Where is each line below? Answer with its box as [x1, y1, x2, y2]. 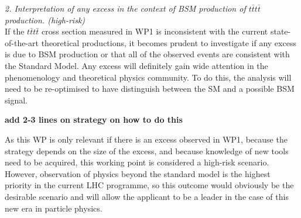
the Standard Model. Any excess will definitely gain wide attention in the [5, 59, 268, 71]
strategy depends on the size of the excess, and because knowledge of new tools [5, 144, 289, 157]
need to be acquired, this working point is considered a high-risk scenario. [5, 156, 269, 168]
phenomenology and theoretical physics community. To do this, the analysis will [5, 71, 292, 83]
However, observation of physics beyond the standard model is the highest [5, 167, 271, 179]
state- [270, 25, 291, 37]
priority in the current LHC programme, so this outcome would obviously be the [5, 179, 294, 191]
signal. [5, 94, 28, 106]
